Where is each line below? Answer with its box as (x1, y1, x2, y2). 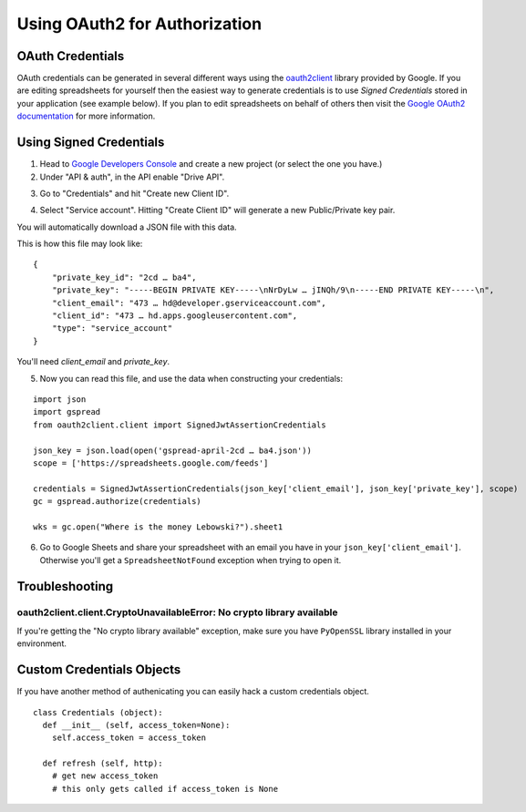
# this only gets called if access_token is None (51, 784, 278, 794)
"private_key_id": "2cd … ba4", (51, 272, 197, 283)
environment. (16, 638, 67, 649)
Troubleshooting (16, 579, 114, 594)
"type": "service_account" (51, 324, 173, 334)
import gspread (33, 406, 101, 417)
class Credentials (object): (33, 707, 163, 717)
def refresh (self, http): (42, 758, 163, 769)
